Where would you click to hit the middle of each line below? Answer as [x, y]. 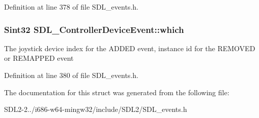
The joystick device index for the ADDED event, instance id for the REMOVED [130, 48]
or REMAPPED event [39, 58]
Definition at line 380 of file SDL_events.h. [71, 75]
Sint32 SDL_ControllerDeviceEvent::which [94, 29]
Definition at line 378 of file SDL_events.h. [71, 7]
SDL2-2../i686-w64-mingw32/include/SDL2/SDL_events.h [96, 109]
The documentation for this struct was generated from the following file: [117, 92]
